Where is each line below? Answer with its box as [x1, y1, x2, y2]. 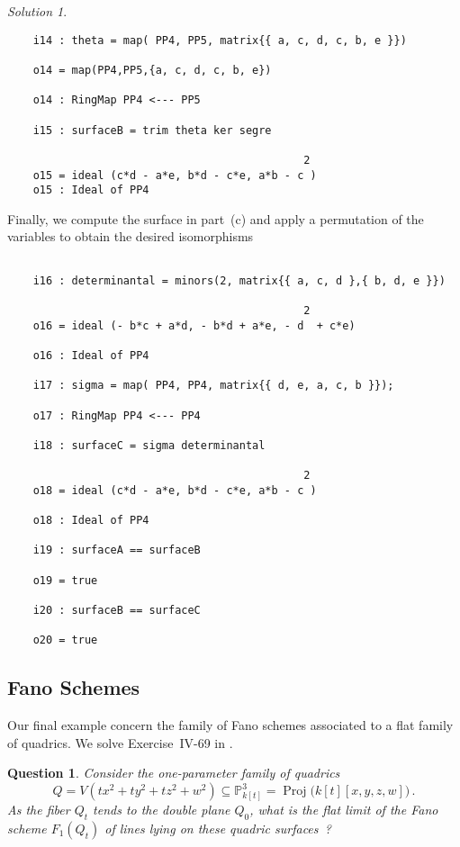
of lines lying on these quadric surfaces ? [104, 818, 331, 837]
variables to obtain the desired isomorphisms [7, 227, 254, 246]
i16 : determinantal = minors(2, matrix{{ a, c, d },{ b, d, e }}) [32, 274, 446, 287]
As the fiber [7, 800, 70, 819]
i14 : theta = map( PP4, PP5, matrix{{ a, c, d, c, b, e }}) [32, 33, 407, 47]
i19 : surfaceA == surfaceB [32, 544, 201, 557]
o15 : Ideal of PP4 [32, 184, 149, 197]
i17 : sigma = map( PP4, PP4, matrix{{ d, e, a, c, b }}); [32, 379, 394, 392]
